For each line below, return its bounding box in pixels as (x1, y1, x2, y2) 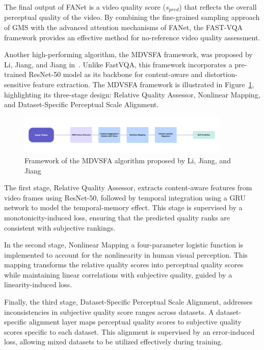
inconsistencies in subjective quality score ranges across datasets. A (4, 306, 214, 317)
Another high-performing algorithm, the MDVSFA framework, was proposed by (4, 49, 253, 60)
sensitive (4, 79, 31, 90)
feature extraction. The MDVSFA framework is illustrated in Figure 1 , (33, 79, 254, 90)
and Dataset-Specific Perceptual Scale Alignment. (4, 99, 159, 110)
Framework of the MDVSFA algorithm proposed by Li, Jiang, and (24, 155, 231, 165)
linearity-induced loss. (4, 279, 72, 290)
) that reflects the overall (179, 2, 257, 12)
